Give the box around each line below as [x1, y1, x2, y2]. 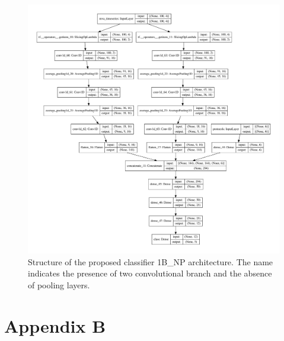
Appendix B [4, 313, 106, 337]
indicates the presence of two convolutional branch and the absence [28, 267, 272, 279]
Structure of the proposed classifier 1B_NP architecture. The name [28, 255, 273, 268]
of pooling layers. [28, 279, 90, 291]
